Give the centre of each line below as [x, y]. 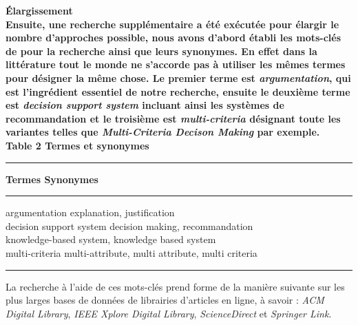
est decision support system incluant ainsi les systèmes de [145, 105]
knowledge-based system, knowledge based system [111, 239]
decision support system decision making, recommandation [129, 226]
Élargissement [39, 10]
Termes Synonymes [52, 179]
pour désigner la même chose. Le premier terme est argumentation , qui [178, 77]
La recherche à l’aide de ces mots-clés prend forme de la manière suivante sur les [175, 286]
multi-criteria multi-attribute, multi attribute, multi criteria [131, 252]
